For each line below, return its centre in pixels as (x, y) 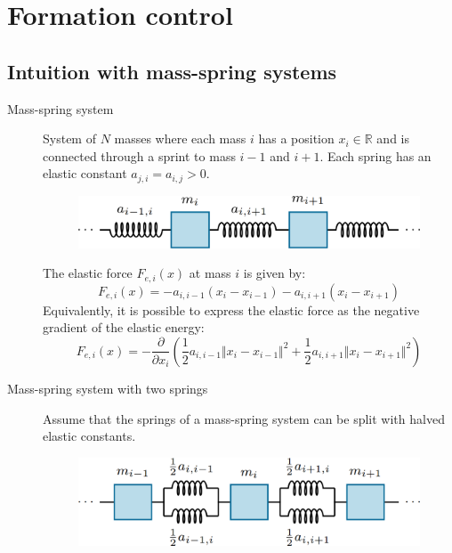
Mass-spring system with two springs (108, 388)
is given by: (274, 273)
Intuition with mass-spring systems (172, 71)
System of (69, 138)
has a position (296, 138)
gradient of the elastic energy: (124, 327)
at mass (210, 273)
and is (393, 138)
